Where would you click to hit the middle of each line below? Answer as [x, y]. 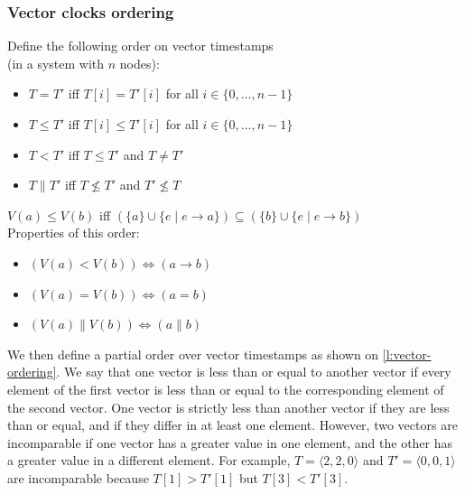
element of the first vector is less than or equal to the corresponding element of [226, 389]
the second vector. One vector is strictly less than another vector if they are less [228, 407]
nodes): [139, 63]
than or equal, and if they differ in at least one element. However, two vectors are [232, 425]
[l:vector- [407, 354]
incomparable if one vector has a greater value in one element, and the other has [230, 442]
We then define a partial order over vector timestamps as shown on [193, 354]
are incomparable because [78, 477]
